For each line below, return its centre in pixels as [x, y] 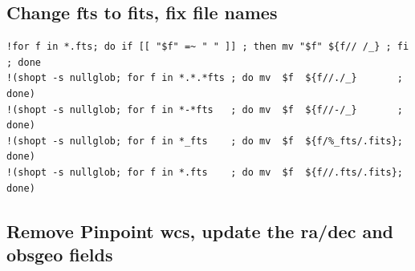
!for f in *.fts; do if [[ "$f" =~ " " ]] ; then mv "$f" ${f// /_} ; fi [208, 47]
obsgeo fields [60, 254]
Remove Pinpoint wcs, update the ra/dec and [200, 231]
